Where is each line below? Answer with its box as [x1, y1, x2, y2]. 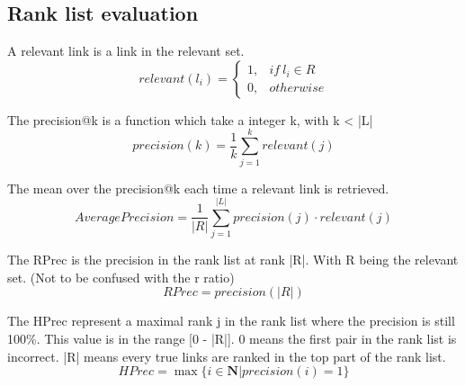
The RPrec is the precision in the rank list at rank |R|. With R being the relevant [7, 250, 459, 269]
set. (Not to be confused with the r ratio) [7, 267, 235, 286]
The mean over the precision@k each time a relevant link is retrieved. [7, 178, 389, 197]
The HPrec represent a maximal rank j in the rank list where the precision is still [7, 311, 455, 330]
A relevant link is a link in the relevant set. [7, 41, 245, 60]
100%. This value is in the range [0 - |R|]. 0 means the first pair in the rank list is [7, 329, 457, 348]
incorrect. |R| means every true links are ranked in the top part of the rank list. [7, 346, 446, 365]
